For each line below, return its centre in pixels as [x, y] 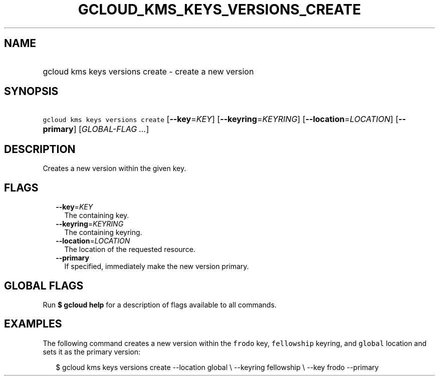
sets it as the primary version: [92, 351]
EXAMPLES [33, 324]
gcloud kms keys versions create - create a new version [148, 71]
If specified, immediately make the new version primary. [157, 266]
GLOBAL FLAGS [44, 285]
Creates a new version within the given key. [115, 168]
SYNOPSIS [31, 91]
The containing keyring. [103, 232]
